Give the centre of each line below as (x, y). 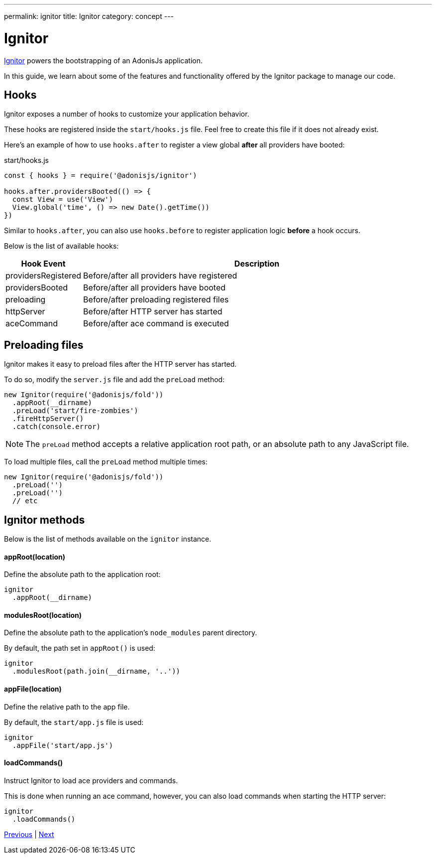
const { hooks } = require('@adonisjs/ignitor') (101, 176)
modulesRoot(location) (43, 615)
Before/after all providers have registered (160, 276)
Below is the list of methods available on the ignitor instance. (108, 539)
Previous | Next (29, 834)
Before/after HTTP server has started (153, 312)
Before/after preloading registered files (156, 300)
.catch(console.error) (56, 427)
